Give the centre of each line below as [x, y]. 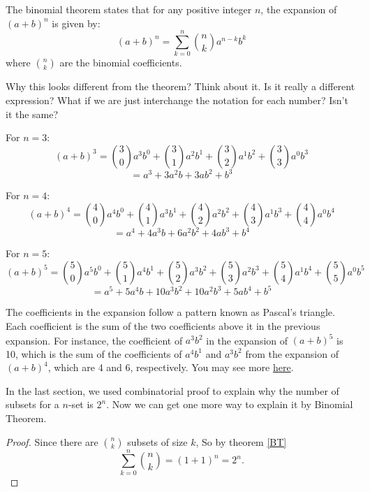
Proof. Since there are [52, 441]
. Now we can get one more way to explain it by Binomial [230, 404]
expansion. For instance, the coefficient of [94, 340]
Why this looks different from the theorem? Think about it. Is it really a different [180, 86]
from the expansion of [292, 353]
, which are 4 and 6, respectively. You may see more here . [171, 367]
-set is [81, 404]
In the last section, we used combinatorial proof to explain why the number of [172, 390]
